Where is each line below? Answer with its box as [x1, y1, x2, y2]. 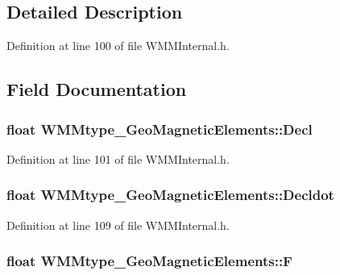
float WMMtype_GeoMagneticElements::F [6, 251, 292, 271]
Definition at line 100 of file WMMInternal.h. [6, 37, 230, 54]
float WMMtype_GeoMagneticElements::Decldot [6, 185, 334, 205]
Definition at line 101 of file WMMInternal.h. [6, 150, 230, 167]
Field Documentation [6, 77, 187, 102]
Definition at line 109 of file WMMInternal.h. [6, 216, 230, 233]
